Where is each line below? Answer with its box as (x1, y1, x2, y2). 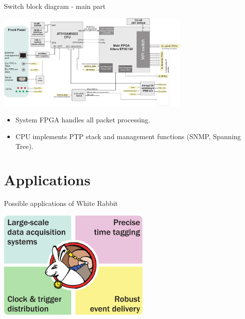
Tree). (15, 141, 34, 151)
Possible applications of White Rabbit (4, 198, 118, 208)
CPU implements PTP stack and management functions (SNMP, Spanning (15, 131, 241, 141)
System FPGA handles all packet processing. (15, 115, 151, 125)
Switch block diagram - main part (4, 1, 106, 11)
